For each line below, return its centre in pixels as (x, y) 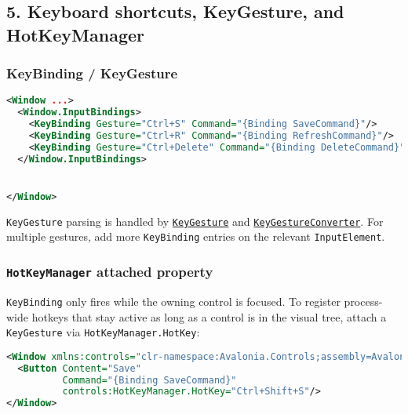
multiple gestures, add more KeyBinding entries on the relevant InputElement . (196, 236)
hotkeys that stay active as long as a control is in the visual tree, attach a (209, 316)
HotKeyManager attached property (110, 272)
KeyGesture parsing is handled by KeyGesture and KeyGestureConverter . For (195, 221)
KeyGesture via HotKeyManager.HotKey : (103, 332)
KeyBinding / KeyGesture (92, 73)
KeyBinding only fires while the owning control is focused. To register (173, 301)
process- (363, 301)
